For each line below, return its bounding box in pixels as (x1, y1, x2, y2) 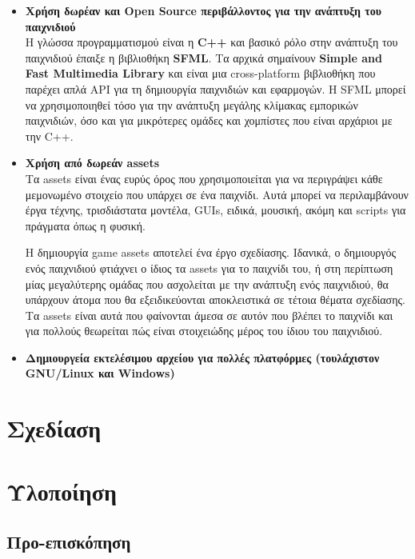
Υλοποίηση (6, 474, 117, 507)
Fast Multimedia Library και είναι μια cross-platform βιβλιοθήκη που (25, 65, 376, 82)
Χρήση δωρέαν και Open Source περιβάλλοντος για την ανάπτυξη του (25, 2, 381, 18)
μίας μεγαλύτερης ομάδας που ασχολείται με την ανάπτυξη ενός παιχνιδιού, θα (25, 275, 389, 292)
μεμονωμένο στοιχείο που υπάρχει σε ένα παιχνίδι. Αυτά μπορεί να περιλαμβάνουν (25, 186, 409, 202)
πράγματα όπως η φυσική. (25, 217, 146, 234)
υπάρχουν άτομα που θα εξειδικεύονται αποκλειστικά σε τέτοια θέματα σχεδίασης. (25, 291, 405, 308)
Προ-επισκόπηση (6, 529, 131, 554)
